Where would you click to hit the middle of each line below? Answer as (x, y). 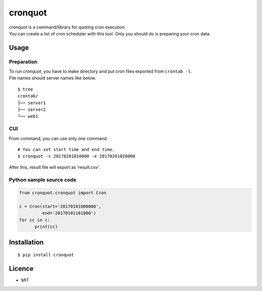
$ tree (25, 89)
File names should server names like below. (53, 78)
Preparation (23, 61)
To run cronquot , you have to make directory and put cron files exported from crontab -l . (100, 71)
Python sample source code (43, 180)
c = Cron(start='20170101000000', (60, 207)
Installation (26, 242)
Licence (21, 269)
